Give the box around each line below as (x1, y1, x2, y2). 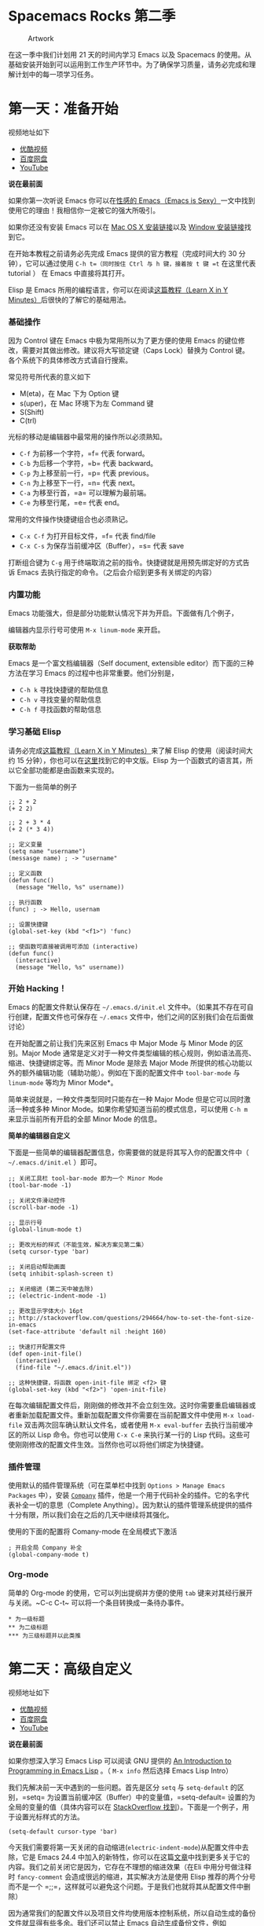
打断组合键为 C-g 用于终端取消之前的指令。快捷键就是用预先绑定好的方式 (8, 558, 244, 567)
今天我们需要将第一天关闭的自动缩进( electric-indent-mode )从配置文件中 (8, 1842, 242, 1851)
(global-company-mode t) (8, 1551, 90, 1559)
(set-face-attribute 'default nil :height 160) (8, 1328, 167, 1336)
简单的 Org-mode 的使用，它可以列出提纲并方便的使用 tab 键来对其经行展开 (8, 1588, 253, 1598)
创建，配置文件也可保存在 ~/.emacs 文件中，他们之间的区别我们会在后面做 (14, 1012, 254, 1022)
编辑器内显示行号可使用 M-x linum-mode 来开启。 (8, 625, 165, 635)
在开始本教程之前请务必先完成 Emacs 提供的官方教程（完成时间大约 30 (8, 248, 237, 258)
